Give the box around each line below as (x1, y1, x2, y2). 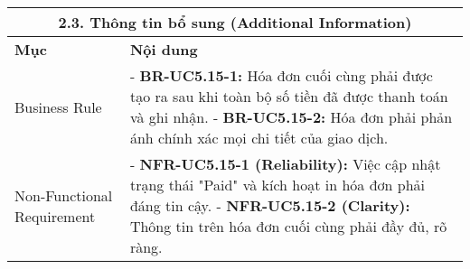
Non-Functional (14, 184, 113, 206)
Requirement (14, 205, 96, 227)
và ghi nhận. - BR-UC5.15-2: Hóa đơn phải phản (129, 107, 453, 127)
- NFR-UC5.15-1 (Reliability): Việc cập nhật (129, 153, 441, 174)
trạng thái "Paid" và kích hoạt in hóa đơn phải (129, 174, 425, 195)
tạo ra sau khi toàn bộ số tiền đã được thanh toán (129, 86, 448, 107)
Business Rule (14, 96, 102, 117)
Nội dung (129, 39, 198, 60)
